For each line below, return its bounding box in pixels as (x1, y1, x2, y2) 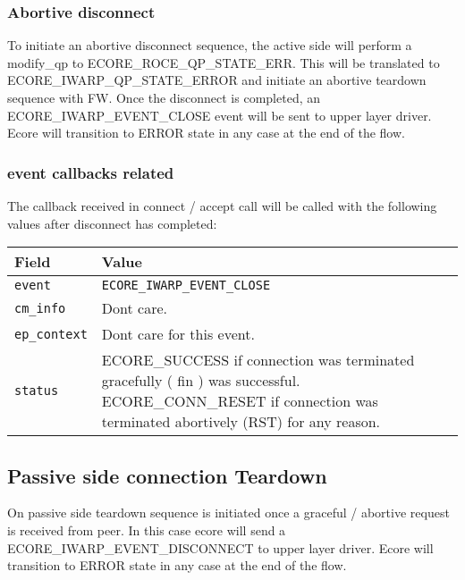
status (14, 383, 59, 399)
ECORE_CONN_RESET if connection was (101, 391, 378, 412)
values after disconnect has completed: (7, 214, 217, 232)
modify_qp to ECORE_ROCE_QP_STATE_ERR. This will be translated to (7, 53, 440, 71)
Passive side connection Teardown (7, 461, 327, 489)
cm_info (14, 300, 66, 315)
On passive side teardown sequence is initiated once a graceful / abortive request (7, 503, 450, 522)
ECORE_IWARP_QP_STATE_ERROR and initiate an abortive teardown (7, 71, 427, 89)
